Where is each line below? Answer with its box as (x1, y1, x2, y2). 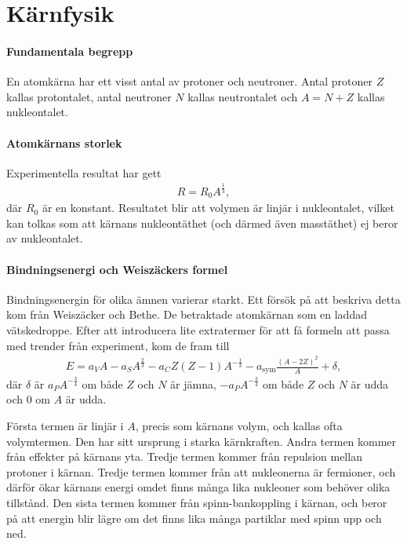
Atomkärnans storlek (6, 134, 122, 151)
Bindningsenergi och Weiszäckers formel (6, 261, 228, 277)
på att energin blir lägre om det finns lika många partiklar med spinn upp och (6, 509, 382, 526)
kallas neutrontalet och (187, 88, 298, 104)
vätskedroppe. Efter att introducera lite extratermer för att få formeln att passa (6, 321, 390, 338)
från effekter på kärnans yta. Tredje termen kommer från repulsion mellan (6, 448, 362, 465)
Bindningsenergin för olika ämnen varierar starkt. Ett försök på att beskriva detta (6, 290, 401, 307)
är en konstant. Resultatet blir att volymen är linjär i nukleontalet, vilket (42, 199, 394, 216)
